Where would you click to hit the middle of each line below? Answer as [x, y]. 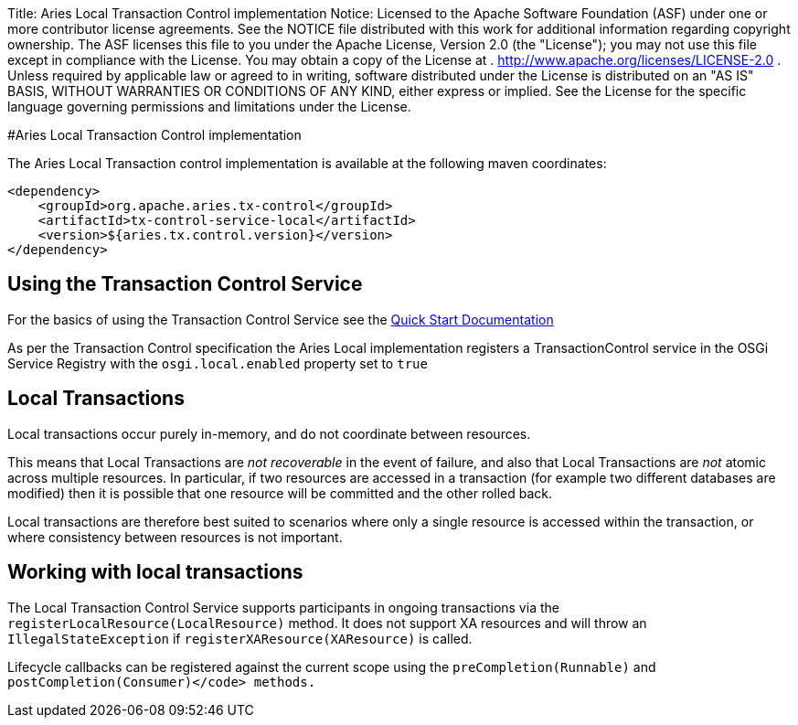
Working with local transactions [155, 572]
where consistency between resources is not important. [175, 537]
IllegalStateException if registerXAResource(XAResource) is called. [240, 638]
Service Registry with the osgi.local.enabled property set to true [218, 363]
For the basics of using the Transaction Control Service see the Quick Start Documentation [281, 319]
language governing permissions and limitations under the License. [209, 107]
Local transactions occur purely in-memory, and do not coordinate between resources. [269, 433]
